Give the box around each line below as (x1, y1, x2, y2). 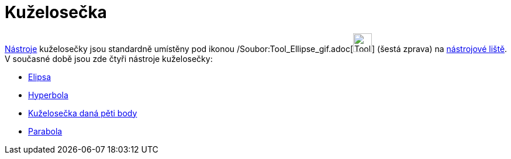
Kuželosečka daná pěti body (28, 108, 137, 118)
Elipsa (28, 71, 51, 82)
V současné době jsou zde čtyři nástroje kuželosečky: (5, 53, 213, 64)
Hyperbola (28, 89, 68, 100)
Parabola (28, 126, 63, 136)
